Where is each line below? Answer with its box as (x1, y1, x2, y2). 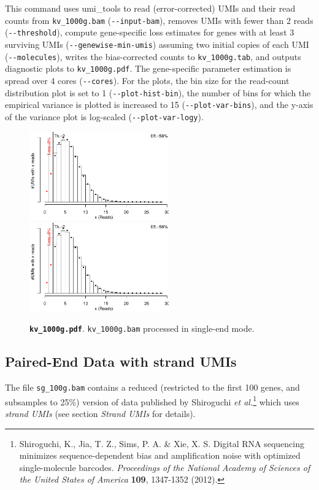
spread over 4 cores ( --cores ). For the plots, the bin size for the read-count (5, 74, 290, 86)
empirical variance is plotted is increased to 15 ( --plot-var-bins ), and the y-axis (5, 98, 313, 111)
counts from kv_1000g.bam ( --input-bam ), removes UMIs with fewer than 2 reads (5, 13, 313, 26)
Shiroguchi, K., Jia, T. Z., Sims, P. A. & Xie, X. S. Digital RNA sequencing (19, 437, 304, 450)
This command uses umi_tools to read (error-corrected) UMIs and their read (5, 2, 296, 14)
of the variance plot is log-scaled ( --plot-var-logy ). (5, 110, 204, 123)
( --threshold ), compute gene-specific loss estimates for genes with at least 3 (5, 26, 294, 39)
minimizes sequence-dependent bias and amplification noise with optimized (19, 449, 301, 462)
